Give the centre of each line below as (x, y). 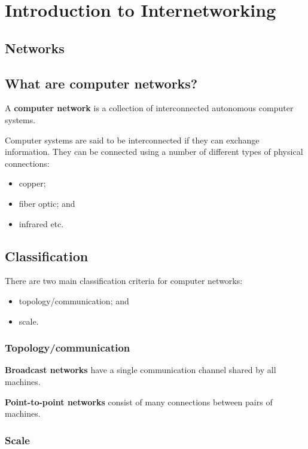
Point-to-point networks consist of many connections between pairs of (139, 401)
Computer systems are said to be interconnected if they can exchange (132, 140)
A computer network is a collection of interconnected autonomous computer (149, 108)
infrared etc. (41, 223)
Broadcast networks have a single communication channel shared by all (141, 370)
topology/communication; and (74, 300)
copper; (32, 183)
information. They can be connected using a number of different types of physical (154, 152)
